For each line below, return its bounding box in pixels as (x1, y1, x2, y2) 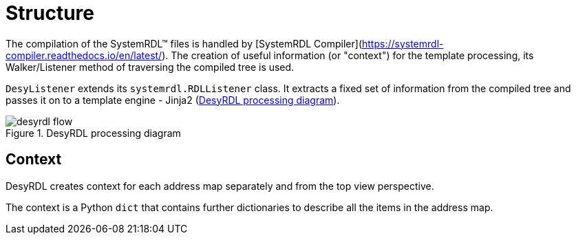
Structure (6, 1, 94, 25)
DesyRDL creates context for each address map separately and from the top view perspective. (6, 179, 434, 192)
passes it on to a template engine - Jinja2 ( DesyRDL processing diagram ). (6, 94, 340, 106)
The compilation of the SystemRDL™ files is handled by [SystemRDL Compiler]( (6, 37, 362, 50)
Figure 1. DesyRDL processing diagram (6, 127, 181, 139)
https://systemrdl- (362, 37, 444, 50)
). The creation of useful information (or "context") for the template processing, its (162, 49, 534, 61)
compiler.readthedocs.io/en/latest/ (6, 49, 162, 61)
